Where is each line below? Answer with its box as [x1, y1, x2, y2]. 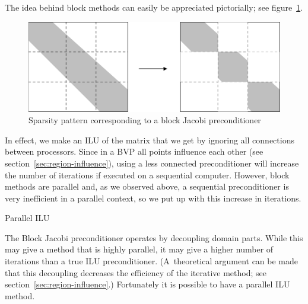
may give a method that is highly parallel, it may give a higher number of [5, 243, 274, 255]
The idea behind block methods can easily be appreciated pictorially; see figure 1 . [5, 1, 303, 13]
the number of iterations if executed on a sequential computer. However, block [5, 168, 290, 181]
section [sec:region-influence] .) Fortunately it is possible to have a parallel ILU [5, 278, 290, 290]
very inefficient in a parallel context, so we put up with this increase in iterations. [5, 191, 301, 204]
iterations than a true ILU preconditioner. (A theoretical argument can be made [5, 255, 299, 267]
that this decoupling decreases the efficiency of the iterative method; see [5, 266, 266, 279]
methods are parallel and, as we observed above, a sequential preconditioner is [5, 180, 289, 193]
